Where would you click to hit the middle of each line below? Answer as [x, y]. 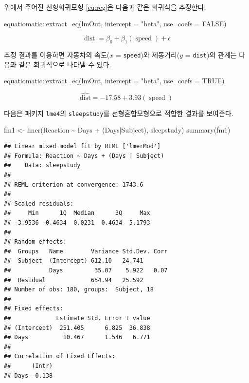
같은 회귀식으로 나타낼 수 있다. [65, 64]
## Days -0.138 [28, 375]
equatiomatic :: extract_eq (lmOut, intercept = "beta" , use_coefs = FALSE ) [115, 23]
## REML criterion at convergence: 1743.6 [74, 184]
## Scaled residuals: [39, 203]
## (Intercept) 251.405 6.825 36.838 [77, 328]
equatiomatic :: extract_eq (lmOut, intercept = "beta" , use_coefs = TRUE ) [114, 81]
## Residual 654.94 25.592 [74, 280]
